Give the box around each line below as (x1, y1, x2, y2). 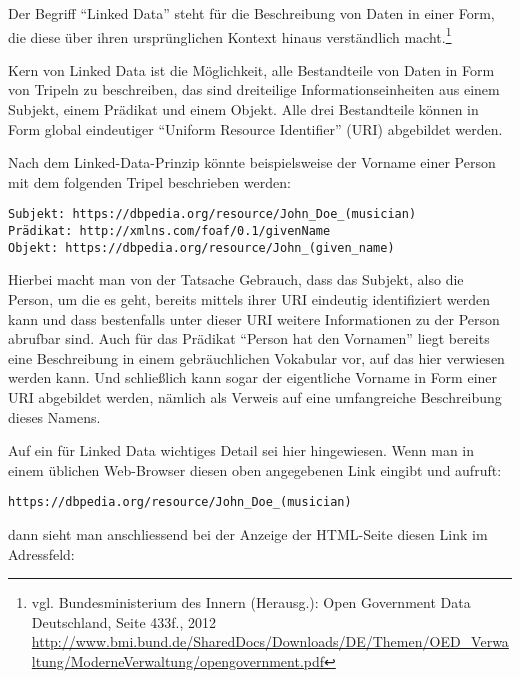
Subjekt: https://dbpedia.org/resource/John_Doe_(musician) (8, 207, 417, 222)
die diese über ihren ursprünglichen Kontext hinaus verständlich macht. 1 (8, 23, 452, 47)
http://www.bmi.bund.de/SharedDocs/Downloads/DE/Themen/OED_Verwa (31, 631, 509, 652)
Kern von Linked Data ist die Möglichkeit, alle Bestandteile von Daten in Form (8, 59, 495, 80)
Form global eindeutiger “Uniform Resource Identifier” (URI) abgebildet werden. (8, 118, 503, 139)
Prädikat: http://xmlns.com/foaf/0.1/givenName (8, 224, 331, 239)
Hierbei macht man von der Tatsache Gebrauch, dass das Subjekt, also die (8, 269, 464, 290)
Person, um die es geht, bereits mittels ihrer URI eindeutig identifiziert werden (8, 288, 490, 309)
